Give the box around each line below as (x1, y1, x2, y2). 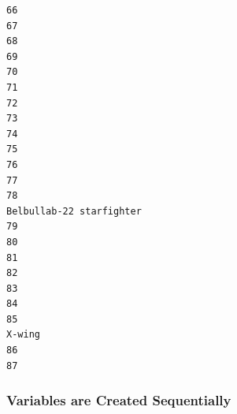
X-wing (6, 329, 40, 341)
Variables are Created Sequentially (6, 390, 231, 410)
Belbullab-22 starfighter (6, 205, 142, 217)
